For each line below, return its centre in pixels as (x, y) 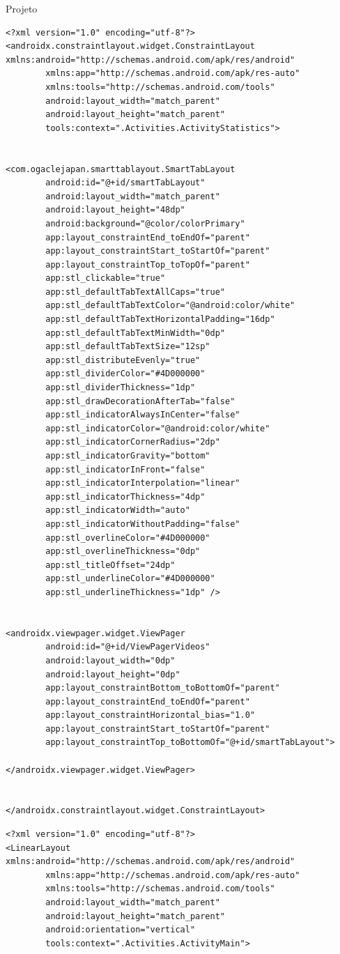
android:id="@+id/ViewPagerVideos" (128, 647)
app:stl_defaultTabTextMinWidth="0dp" (135, 333)
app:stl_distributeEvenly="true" (123, 360)
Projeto (22, 8)
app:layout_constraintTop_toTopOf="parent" (148, 264)
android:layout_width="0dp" (110, 660)
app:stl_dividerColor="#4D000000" (125, 374)
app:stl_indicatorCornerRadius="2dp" (133, 442)
